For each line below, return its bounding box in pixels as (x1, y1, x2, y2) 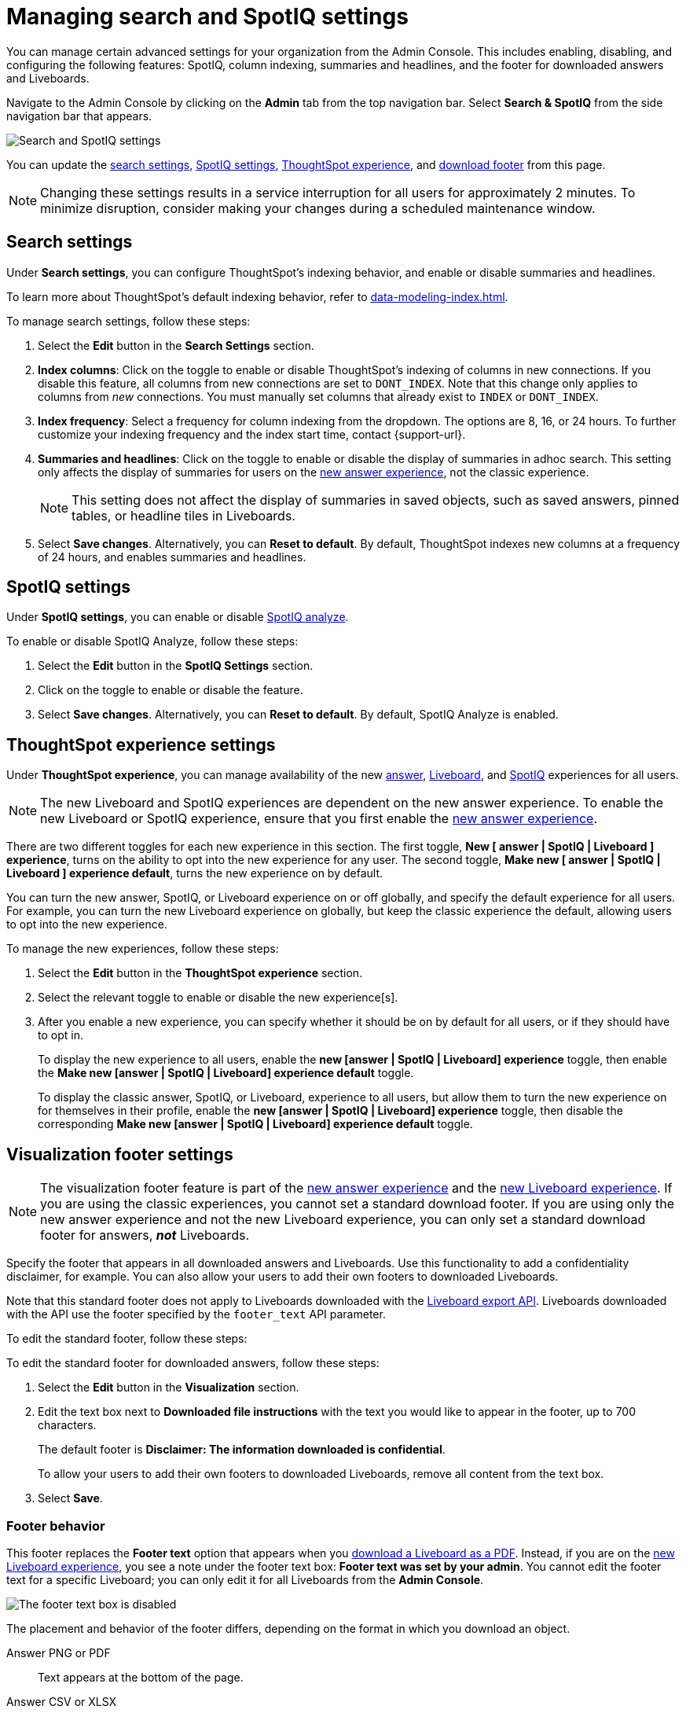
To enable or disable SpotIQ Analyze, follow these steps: (6, 634, 299, 649)
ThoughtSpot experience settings (6, 734, 276, 755)
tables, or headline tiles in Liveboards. (72, 507, 295, 524)
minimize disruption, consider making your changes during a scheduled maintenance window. (40, 200, 596, 216)
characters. (38, 1418, 97, 1432)
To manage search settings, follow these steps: (6, 314, 251, 328)
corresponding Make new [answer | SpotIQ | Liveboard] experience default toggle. (38, 1117, 473, 1131)
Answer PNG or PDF (6, 1645, 111, 1660)
